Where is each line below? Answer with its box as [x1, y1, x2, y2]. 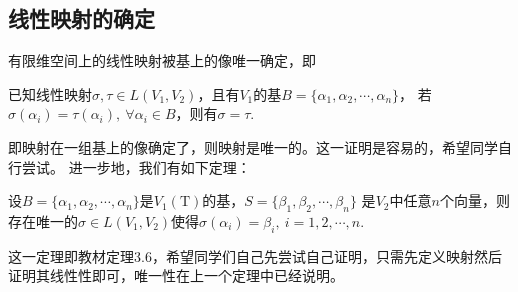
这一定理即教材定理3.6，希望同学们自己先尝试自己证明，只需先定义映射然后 [8, 245, 502, 266]
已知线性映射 [8, 83, 92, 104]
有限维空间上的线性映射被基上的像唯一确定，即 [8, 50, 316, 71]
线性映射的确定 [8, 3, 155, 34]
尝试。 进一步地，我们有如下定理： [21, 156, 251, 177]
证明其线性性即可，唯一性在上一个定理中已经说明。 [8, 265, 344, 286]
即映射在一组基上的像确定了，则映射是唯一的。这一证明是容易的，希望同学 [8, 136, 498, 157]
